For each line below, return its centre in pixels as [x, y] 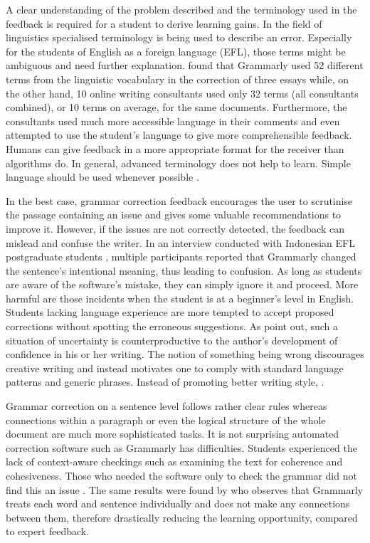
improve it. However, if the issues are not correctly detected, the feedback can [175, 228]
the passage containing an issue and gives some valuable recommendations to [174, 215]
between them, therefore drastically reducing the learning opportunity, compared [182, 517]
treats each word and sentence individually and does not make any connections [178, 504]
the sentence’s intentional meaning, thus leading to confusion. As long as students [184, 270]
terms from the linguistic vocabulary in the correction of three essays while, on [178, 79]
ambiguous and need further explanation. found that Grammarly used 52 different [185, 65]
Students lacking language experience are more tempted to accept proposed [170, 312]
